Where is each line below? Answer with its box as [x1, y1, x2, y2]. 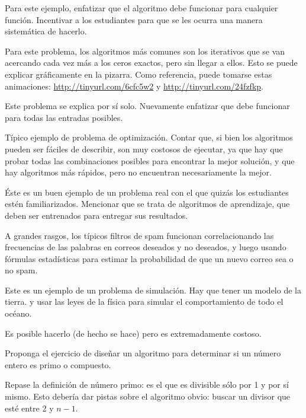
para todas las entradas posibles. [5, 111, 123, 123]
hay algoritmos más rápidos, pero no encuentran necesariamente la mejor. [5, 166, 272, 178]
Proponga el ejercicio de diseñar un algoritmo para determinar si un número [5, 347, 281, 359]
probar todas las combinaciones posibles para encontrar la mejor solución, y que [5, 154, 295, 167]
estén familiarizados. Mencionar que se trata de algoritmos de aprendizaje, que [5, 197, 290, 210]
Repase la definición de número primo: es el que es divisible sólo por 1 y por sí [5, 378, 289, 391]
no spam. [5, 264, 38, 276]
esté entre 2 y [5, 401, 54, 414]
